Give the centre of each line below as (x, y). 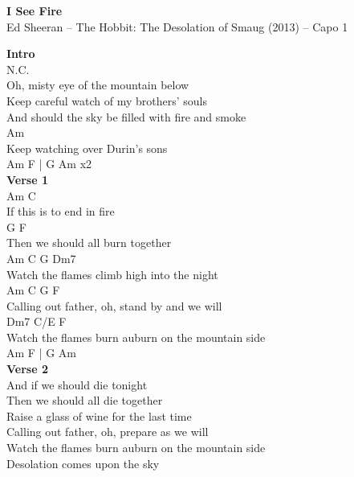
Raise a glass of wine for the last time (99, 415)
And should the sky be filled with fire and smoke (126, 116)
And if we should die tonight (77, 384)
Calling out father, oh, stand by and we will (114, 305)
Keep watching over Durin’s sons (87, 148)
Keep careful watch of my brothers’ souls (107, 100)
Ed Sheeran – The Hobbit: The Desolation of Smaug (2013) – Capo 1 (177, 26)
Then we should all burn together (89, 243)
